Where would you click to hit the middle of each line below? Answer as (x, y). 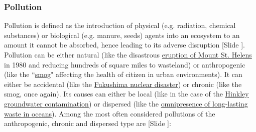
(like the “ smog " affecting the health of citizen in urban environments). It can (123, 74)
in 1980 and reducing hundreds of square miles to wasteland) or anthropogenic (125, 64)
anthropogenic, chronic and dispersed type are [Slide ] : (88, 123)
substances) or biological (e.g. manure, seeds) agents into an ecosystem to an (122, 35)
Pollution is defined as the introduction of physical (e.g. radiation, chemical (120, 25)
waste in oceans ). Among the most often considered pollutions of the (110, 113)
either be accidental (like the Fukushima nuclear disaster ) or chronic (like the (123, 84)
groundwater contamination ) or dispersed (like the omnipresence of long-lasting (126, 103)
